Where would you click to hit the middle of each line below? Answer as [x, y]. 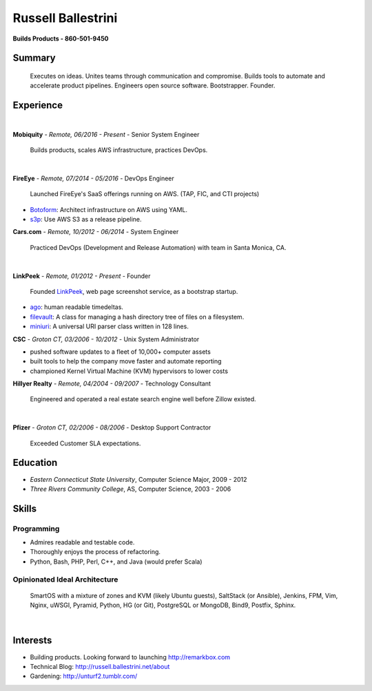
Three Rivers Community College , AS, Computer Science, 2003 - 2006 [131, 489]
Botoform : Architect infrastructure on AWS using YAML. [109, 209]
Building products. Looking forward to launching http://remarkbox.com [130, 657]
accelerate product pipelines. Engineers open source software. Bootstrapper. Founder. [153, 85]
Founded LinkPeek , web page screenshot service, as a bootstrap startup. [134, 291]
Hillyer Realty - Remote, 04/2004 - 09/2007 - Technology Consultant [112, 384]
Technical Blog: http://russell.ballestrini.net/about [100, 666]
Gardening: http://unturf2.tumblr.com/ [84, 676]
